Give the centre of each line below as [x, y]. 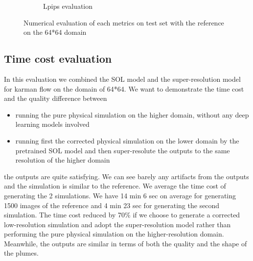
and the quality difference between [56, 98]
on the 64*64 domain [55, 32]
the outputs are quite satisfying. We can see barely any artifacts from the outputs [126, 176]
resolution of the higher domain [63, 160]
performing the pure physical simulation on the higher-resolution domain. [114, 234]
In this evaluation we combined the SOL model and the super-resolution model [122, 79]
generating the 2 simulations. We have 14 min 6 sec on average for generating [120, 195]
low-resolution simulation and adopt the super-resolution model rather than [117, 224]
